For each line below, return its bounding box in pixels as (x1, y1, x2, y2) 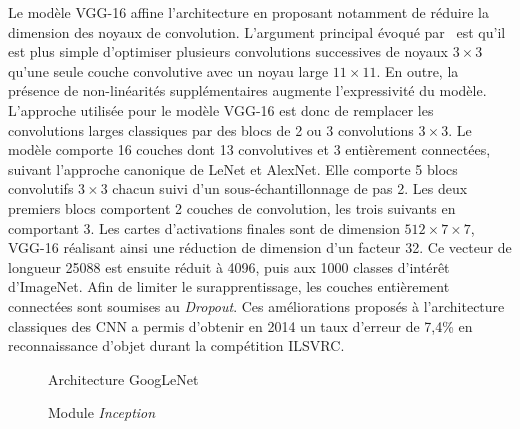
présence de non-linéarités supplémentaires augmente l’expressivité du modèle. (8, 80, 487, 101)
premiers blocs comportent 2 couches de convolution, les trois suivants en (8, 197, 456, 218)
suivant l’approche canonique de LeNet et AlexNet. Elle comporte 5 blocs (8, 158, 458, 179)
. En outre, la (376, 60, 459, 81)
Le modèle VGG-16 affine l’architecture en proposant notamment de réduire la (8, 2, 489, 22)
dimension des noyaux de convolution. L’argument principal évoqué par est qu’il (8, 21, 506, 42)
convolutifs (8, 178, 74, 199)
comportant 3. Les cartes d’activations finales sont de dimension (8, 217, 400, 238)
